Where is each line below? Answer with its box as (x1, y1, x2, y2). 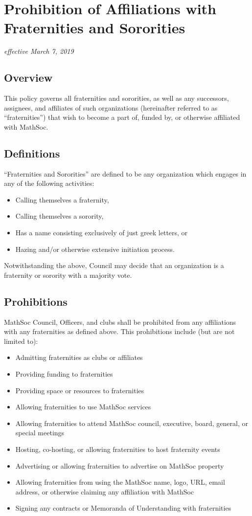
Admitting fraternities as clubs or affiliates (15, 352, 143, 362)
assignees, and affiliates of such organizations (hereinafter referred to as (4, 102, 218, 112)
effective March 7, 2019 (4, 46, 74, 56)
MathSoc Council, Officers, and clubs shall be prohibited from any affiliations (4, 316, 236, 327)
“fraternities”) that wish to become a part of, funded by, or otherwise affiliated (4, 112, 240, 122)
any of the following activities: (4, 178, 94, 188)
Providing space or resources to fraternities (15, 385, 144, 395)
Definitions (4, 145, 60, 160)
